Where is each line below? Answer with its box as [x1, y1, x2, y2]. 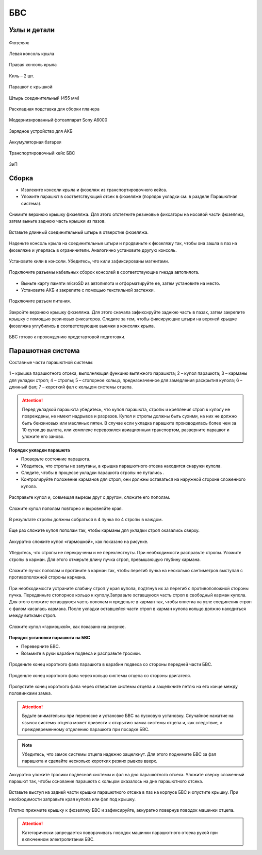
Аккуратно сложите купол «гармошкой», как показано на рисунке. [9, 539, 148, 544]
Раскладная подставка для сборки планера [9, 106, 99, 112]
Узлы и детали [9, 26, 55, 34]
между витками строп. [9, 612, 57, 618]
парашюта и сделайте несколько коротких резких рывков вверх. [22, 758, 158, 764]
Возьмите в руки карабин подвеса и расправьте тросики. [21, 650, 141, 656]
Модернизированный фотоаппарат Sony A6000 [9, 117, 108, 123]
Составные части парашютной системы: [9, 359, 94, 365]
